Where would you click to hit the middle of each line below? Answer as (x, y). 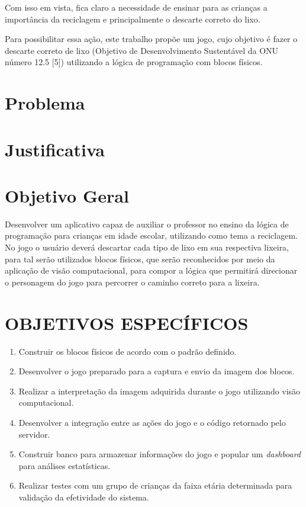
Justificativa (55, 149)
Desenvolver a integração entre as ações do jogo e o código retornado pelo (152, 422)
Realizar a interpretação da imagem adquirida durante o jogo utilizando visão (160, 391)
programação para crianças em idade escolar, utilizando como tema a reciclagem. (151, 235)
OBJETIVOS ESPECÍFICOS (127, 323)
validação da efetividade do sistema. (84, 497)
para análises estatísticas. (65, 465)
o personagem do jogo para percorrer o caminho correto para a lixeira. (132, 282)
